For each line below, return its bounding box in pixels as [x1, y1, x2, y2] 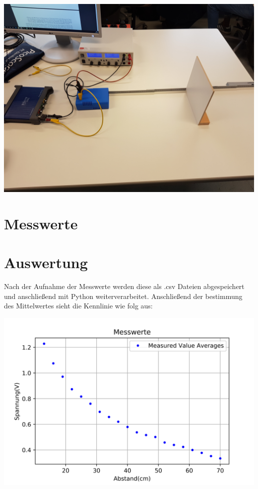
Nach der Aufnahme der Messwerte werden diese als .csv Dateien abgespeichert [4, 281, 245, 292]
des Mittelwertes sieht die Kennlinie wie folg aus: [4, 300, 153, 311]
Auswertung [4, 252, 88, 273]
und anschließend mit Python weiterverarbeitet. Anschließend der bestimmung [4, 291, 243, 301]
